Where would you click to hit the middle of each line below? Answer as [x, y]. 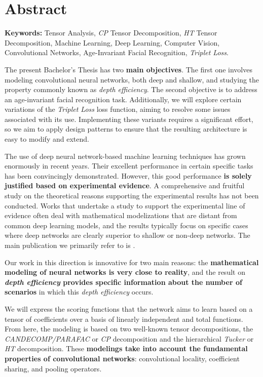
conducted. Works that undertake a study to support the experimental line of [125, 205]
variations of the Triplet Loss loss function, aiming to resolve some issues [118, 109]
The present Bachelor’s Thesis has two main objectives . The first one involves [128, 69]
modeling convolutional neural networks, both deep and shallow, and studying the [132, 79]
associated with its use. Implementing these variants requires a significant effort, [129, 119]
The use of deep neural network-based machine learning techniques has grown [125, 156]
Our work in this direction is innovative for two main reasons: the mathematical [132, 262]
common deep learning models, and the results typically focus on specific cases [126, 225]
